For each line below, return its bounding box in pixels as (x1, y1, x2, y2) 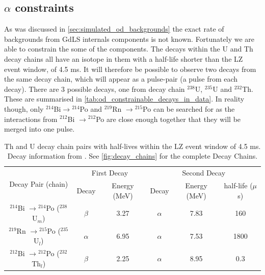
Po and (79, 103, 102, 114)
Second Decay (182, 167, 226, 178)
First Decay (91, 167, 128, 178)
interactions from (4, 113, 58, 124)
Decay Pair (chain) (9, 179, 68, 189)
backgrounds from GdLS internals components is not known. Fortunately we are (4, 33, 255, 44)
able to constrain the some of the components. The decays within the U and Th (4, 43, 253, 54)
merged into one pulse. (4, 123, 75, 134)
